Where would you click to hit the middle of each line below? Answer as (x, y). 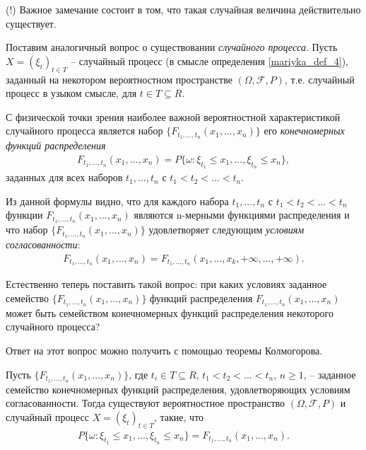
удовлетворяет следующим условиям (226, 230)
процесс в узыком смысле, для (71, 93)
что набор (27, 230)
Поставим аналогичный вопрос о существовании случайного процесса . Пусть (172, 47)
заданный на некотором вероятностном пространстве (119, 79)
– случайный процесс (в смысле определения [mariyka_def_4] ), (209, 60)
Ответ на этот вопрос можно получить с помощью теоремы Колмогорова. (164, 351)
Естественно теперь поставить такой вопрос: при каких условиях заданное (166, 284)
